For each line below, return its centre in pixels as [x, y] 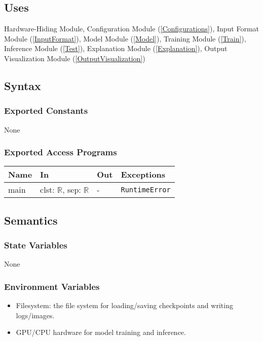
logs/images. [35, 315]
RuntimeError [146, 189]
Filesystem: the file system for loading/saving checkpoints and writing [124, 305]
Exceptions [143, 175]
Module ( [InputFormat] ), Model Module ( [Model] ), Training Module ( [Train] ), [125, 38]
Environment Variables [52, 286]
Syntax [23, 85]
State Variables [36, 245]
